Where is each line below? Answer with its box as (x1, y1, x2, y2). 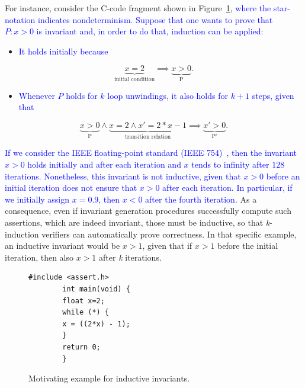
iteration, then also (5, 251, 74, 263)
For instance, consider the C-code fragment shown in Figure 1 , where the (5, 2, 271, 14)
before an (266, 169, 300, 182)
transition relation (124, 133, 171, 140)
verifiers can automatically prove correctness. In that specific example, (41, 227, 297, 240)
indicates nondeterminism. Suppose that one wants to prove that (38, 13, 273, 25)
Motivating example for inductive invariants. (28, 372, 190, 384)
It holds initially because (18, 44, 108, 57)
